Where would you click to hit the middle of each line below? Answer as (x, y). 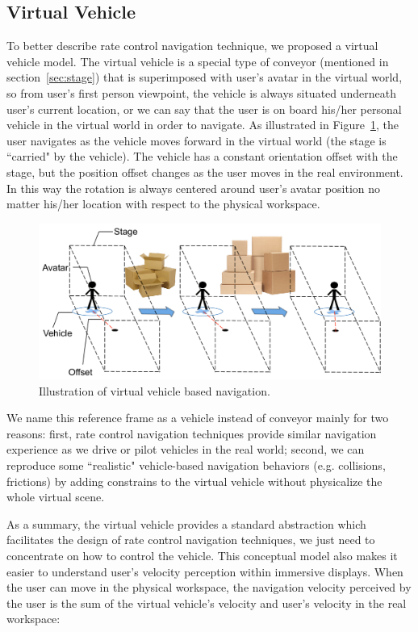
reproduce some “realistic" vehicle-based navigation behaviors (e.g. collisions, (196, 465)
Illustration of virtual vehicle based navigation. (155, 390)
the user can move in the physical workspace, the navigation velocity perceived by (209, 587)
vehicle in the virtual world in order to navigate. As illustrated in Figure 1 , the (203, 125)
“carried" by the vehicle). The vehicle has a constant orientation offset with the (202, 156)
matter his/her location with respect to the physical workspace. (163, 204)
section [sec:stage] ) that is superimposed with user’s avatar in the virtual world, (205, 77)
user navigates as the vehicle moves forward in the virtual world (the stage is (196, 140)
